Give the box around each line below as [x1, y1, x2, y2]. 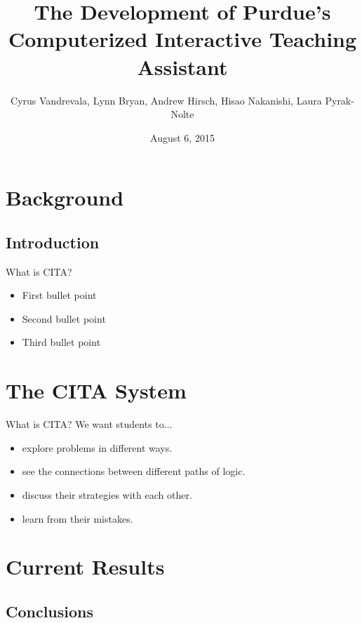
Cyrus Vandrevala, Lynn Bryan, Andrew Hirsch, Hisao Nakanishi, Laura [11, 93, 322, 107]
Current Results [6, 552, 165, 581]
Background [6, 183, 124, 212]
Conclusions [6, 600, 94, 622]
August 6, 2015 [150, 130, 215, 145]
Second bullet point [22, 311, 106, 326]
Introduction [6, 231, 100, 253]
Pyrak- [325, 93, 354, 107]
